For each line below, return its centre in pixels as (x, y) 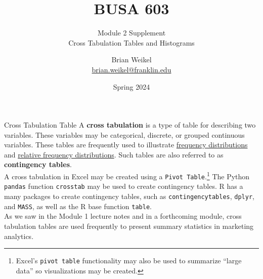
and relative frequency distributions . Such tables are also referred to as (114, 154)
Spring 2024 (131, 86)
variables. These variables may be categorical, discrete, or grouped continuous (124, 134)
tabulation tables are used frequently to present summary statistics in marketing (129, 226)
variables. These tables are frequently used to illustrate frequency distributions (126, 145)
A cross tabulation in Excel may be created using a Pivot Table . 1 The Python (127, 175)
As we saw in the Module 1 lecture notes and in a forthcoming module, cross (123, 216)
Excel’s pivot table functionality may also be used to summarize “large (129, 261)
